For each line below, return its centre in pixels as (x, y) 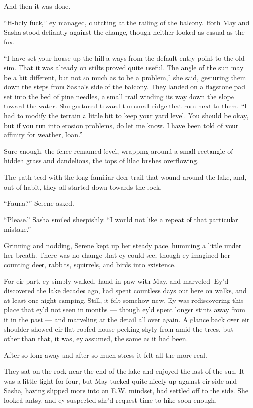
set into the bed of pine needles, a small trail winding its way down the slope (119, 96)
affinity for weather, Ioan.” (43, 135)
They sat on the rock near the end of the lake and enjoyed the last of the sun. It (124, 371)
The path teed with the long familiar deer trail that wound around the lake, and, (125, 177)
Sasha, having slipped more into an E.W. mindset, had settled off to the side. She (126, 390)
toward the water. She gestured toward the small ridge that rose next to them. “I (126, 106)
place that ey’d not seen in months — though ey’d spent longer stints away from (125, 310)
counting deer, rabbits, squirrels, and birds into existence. (90, 265)
